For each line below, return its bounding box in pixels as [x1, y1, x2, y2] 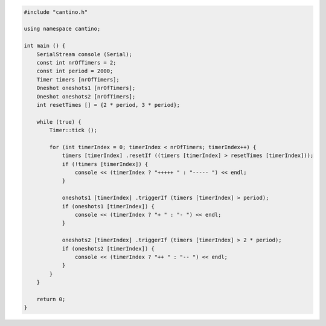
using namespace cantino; [24, 25, 101, 33]
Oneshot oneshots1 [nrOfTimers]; [36, 85, 136, 92]
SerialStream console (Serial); [36, 51, 133, 57]
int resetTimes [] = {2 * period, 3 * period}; [36, 101, 181, 108]
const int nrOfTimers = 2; [36, 59, 117, 66]
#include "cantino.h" [24, 8, 88, 15]
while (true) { [36, 118, 81, 125]
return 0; [36, 296, 66, 302]
